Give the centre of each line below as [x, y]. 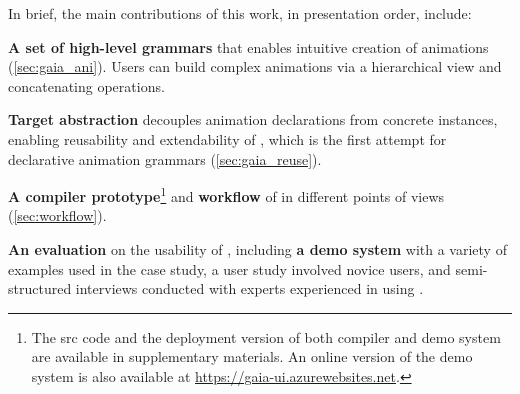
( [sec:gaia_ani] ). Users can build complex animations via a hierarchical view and [255, 66]
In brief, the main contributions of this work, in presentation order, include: [240, 13]
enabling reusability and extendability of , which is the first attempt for [227, 138]
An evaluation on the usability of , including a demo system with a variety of [257, 249]
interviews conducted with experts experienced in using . [249, 288]
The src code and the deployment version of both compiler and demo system [266, 336]
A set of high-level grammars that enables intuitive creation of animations [248, 46]
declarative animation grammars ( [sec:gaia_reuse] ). [165, 158]
